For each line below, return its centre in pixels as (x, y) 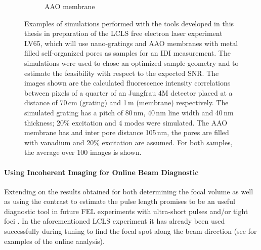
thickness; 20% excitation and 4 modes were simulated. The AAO (126, 122)
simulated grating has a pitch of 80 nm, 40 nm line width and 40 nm (129, 112)
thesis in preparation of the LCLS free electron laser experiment (123, 33)
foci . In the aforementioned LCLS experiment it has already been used (115, 221)
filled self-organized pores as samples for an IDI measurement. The (127, 53)
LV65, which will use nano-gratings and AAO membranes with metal (131, 43)
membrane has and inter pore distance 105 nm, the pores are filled (127, 132)
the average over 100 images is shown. (83, 152)
